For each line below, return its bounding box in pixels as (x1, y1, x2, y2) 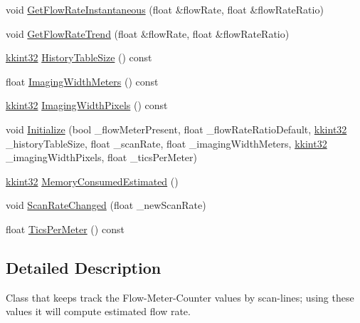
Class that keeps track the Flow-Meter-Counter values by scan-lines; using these (6, 289, 354, 304)
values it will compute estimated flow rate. (6, 304, 191, 319)
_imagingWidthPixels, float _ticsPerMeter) (6, 150, 197, 165)
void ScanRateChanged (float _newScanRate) (6, 198, 206, 212)
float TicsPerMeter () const (6, 221, 125, 236)
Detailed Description (6, 256, 162, 278)
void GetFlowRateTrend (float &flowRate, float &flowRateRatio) (6, 26, 290, 41)
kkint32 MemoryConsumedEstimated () (6, 173, 179, 188)
